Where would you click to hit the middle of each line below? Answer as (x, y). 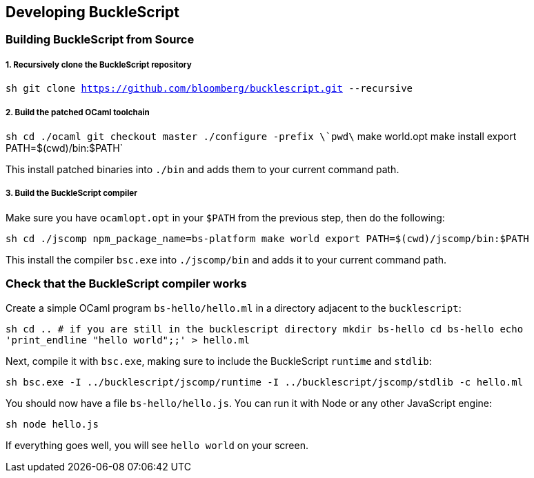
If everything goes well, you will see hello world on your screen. (157, 445)
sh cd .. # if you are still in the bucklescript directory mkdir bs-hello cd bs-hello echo (265, 329)
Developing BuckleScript (92, 12)
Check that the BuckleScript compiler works (126, 284)
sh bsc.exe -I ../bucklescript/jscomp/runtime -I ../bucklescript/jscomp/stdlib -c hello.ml (265, 382)
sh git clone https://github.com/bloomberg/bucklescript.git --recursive (209, 89)
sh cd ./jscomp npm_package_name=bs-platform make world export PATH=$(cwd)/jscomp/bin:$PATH (267, 238)
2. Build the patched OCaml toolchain (78, 112)
